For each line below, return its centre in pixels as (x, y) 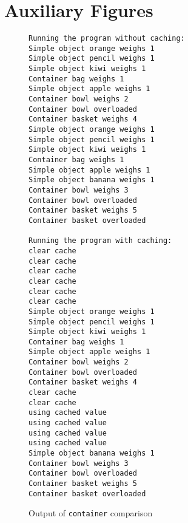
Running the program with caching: (100, 241)
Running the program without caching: (107, 39)
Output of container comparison (91, 513)
